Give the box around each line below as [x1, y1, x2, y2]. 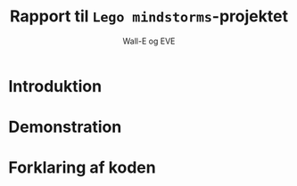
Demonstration [8, 117, 122, 137]
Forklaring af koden [8, 158, 157, 178]
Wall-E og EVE [122, 36, 176, 46]
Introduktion [8, 76, 103, 96]
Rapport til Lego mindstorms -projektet [9, 6, 289, 27]
